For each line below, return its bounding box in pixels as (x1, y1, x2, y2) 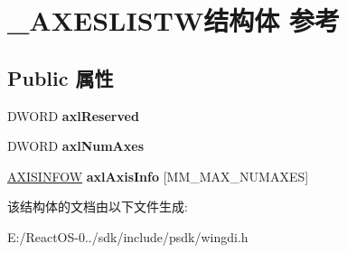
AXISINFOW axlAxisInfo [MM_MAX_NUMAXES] (7, 166, 309, 185)
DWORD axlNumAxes (7, 136, 145, 155)
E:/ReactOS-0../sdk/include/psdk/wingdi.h (7, 227, 249, 246)
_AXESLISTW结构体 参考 (7, 2, 340, 39)
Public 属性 (7, 63, 114, 91)
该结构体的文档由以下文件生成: (7, 197, 188, 216)
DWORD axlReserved (7, 106, 139, 125)
